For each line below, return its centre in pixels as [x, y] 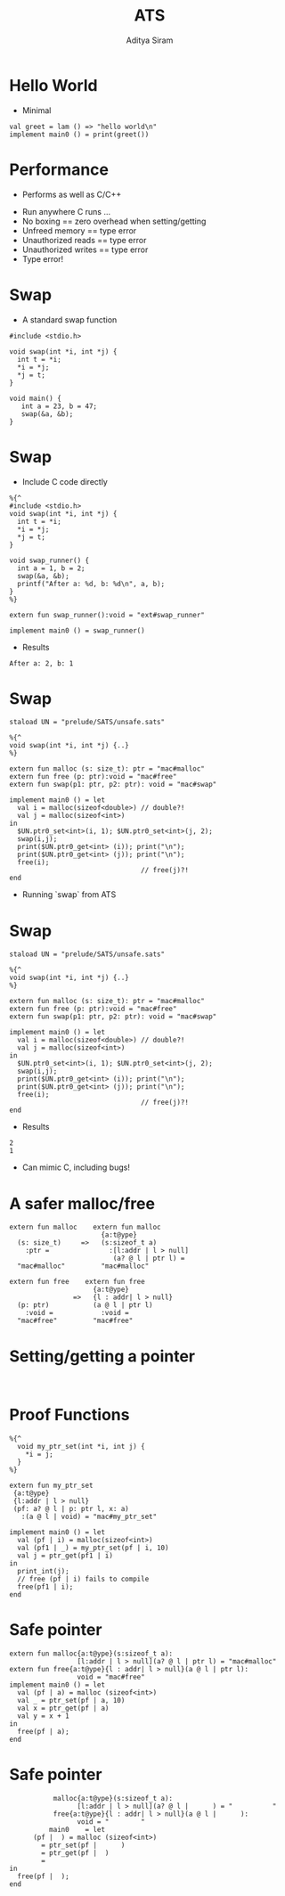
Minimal [37, 110]
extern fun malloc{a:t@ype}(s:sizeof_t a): [91, 1654]
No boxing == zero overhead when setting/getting [114, 221]
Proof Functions [69, 1415]
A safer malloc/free [82, 1203]
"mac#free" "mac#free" [75, 1321]
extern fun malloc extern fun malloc [85, 1227]
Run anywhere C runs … [66, 211]
